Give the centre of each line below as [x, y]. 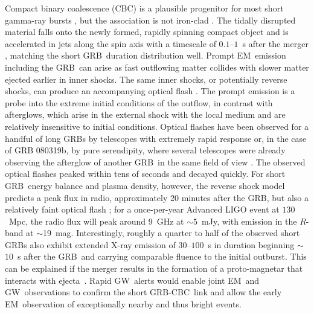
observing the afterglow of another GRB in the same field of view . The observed [155, 162]
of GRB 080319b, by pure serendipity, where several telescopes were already [145, 150]
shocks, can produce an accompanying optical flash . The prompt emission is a [150, 91]
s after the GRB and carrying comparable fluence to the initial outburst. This [162, 256]
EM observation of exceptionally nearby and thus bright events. [123, 303]
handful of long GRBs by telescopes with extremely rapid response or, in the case [156, 138]
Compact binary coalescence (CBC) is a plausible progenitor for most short [144, 8]
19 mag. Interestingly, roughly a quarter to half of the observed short [171, 233]
